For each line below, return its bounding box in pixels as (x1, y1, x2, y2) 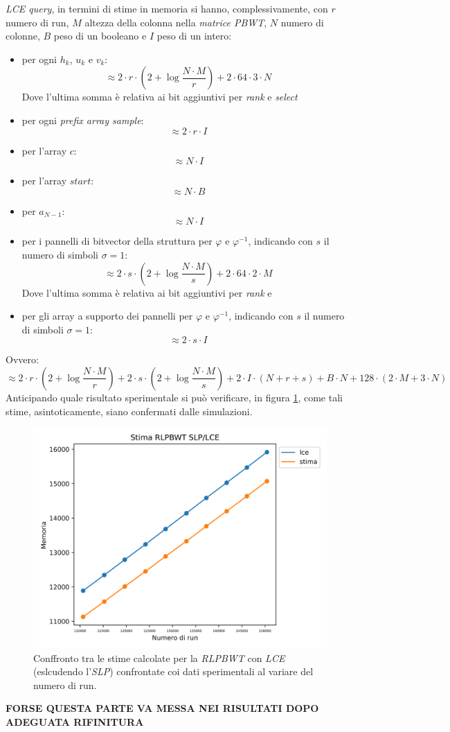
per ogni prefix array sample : (21, 112, 144, 127)
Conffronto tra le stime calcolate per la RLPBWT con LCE (33, 650, 285, 665)
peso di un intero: (156, 28, 232, 43)
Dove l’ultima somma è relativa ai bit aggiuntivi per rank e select (21, 89, 298, 104)
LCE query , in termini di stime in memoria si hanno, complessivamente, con (6, 1, 328, 15)
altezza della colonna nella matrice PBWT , (84, 15, 267, 29)
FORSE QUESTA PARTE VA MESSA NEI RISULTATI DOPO (6, 701, 319, 715)
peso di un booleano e (53, 28, 147, 43)
